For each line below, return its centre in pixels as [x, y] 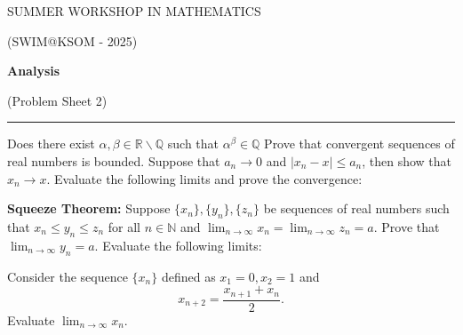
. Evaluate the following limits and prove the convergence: [204, 178]
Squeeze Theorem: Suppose [89, 208]
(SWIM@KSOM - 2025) [72, 40]
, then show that [407, 160]
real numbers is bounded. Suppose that [114, 160]
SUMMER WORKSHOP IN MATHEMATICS [134, 11]
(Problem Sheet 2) [57, 100]
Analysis [34, 71]
